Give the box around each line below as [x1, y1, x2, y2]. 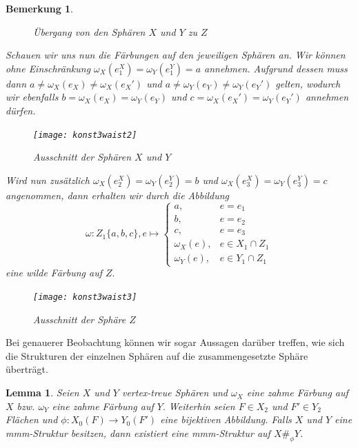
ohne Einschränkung [6, 61, 91, 75]
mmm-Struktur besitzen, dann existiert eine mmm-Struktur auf [6, 425, 270, 440]
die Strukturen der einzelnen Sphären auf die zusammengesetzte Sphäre [6, 348, 308, 363]
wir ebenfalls [6, 90, 59, 104]
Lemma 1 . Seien [6, 385, 79, 400]
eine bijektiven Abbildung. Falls [160, 412, 292, 427]
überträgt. [6, 362, 48, 376]
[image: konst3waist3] [33, 292, 137, 303]
